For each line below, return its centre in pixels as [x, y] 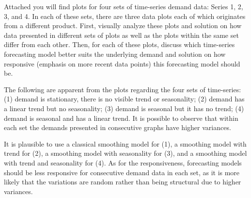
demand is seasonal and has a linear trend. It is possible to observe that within [121, 118]
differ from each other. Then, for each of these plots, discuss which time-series [119, 44]
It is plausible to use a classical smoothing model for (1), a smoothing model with [125, 143]
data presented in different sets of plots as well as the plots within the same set [121, 35]
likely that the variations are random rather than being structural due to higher [123, 182]
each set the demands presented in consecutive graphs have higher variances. [118, 127]
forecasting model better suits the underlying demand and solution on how [115, 54]
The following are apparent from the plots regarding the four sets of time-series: [123, 89]
